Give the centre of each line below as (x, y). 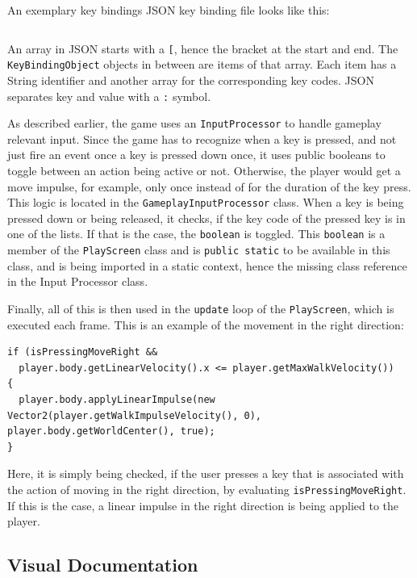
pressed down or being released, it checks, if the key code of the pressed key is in (206, 218)
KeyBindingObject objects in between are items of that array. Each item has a (202, 64)
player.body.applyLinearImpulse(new (117, 399)
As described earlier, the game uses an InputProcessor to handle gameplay (194, 123)
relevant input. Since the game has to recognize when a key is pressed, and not (202, 138)
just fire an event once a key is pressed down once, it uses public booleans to (196, 155)
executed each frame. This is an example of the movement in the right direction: (206, 324)
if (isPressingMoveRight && (83, 352)
